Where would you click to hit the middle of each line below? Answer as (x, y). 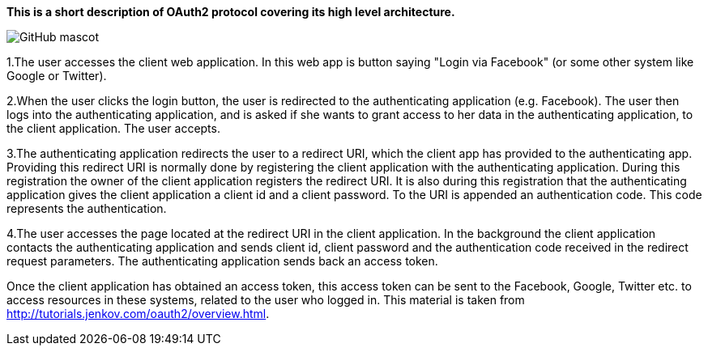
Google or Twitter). (57, 76)
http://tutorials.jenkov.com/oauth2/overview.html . (138, 314)
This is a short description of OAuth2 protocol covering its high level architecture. (231, 12)
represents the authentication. (87, 208)
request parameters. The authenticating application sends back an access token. (222, 261)
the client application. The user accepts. (113, 128)
